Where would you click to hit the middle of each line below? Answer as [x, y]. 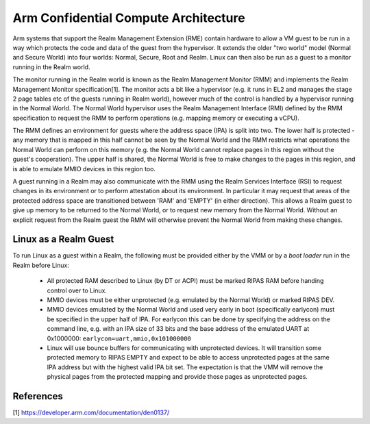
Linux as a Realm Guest [63, 239]
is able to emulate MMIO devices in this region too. [84, 169]
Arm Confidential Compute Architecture [129, 18]
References [38, 396]
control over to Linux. [77, 290]
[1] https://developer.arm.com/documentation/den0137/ [91, 413]
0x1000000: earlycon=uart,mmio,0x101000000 [119, 338]
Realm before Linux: [41, 265]
